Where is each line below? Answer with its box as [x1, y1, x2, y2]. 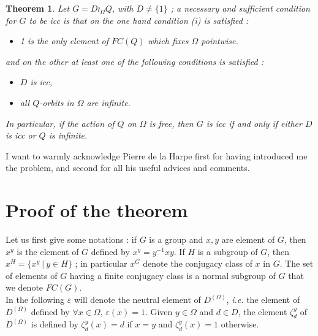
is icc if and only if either [206, 116, 302, 129]
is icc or [6, 129, 36, 142]
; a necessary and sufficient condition [170, 2, 310, 14]
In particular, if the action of [6, 116, 115, 129]
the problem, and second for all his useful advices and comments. [6, 161, 250, 174]
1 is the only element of [20, 34, 109, 47]
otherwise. [221, 318, 259, 330]
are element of [221, 233, 275, 246]
